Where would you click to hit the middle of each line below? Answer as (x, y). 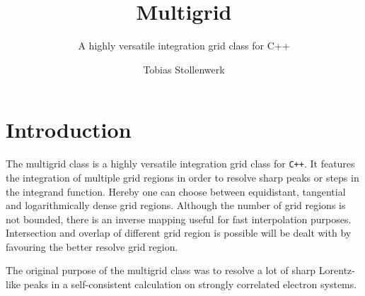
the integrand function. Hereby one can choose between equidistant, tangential (176, 191)
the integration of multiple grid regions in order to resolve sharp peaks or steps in (182, 177)
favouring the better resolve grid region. (92, 246)
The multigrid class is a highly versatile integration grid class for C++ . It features (180, 164)
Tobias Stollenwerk (184, 69)
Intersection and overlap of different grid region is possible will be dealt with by (179, 233)
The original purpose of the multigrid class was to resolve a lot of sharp (161, 270)
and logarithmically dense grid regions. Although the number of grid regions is (176, 205)
